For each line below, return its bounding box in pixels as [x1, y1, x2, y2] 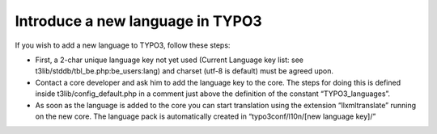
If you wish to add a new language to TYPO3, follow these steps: [15, 40, 231, 50]
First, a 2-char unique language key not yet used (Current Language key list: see [35, 55, 303, 65]
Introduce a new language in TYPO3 [15, 12, 262, 30]
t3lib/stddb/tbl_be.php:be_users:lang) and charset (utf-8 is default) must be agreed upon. [35, 66, 333, 76]
